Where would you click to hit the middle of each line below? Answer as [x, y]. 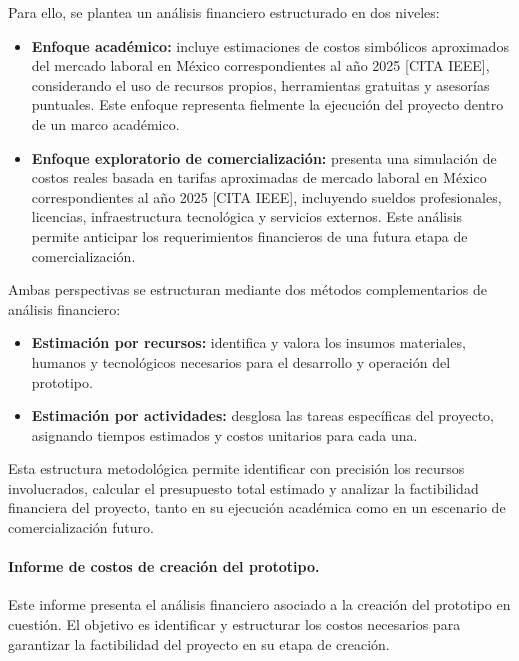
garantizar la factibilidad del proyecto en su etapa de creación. [199, 643]
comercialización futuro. [81, 527]
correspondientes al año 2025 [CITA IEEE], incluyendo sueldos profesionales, [266, 196]
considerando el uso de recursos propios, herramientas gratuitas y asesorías [260, 84]
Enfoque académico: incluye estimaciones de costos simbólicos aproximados [270, 45]
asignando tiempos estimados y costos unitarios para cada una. [224, 434]
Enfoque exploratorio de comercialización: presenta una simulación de [264, 157]
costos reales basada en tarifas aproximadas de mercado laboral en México [259, 177]
